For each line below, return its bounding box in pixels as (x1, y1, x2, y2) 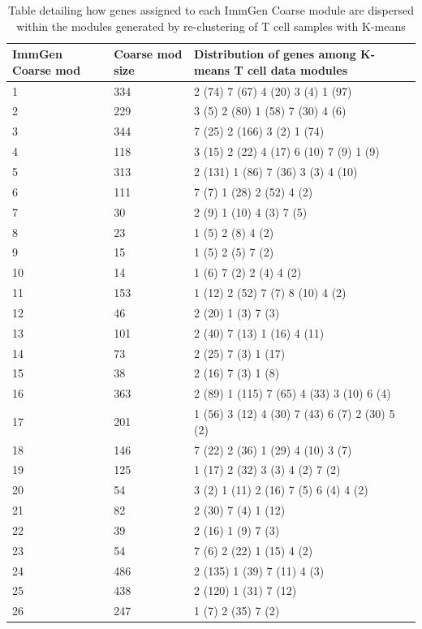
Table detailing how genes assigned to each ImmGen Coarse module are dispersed (8, 2, 414, 18)
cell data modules (247, 61, 347, 78)
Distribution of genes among (194, 45, 356, 62)
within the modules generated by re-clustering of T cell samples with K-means (16, 17, 406, 34)
